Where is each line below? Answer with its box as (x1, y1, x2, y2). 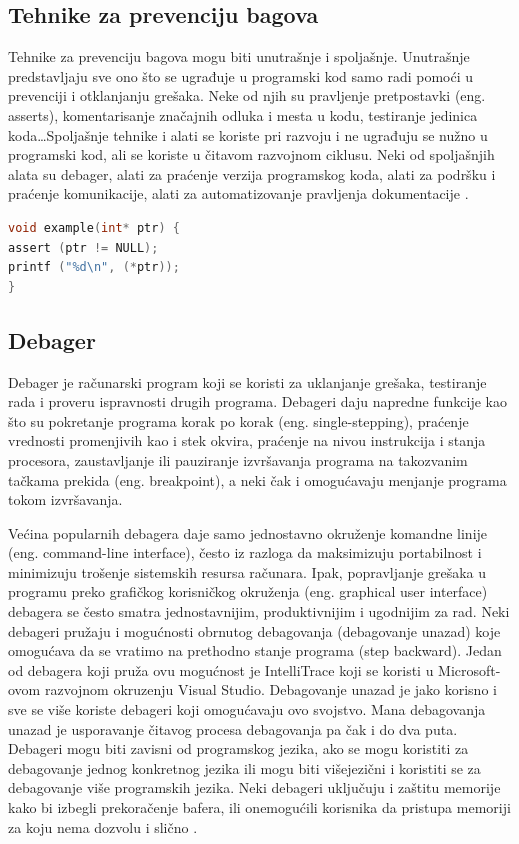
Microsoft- (438, 659, 501, 680)
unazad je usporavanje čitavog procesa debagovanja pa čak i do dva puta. (8, 718, 458, 739)
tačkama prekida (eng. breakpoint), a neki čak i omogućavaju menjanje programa (8, 469, 507, 490)
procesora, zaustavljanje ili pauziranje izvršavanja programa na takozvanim (8, 449, 468, 470)
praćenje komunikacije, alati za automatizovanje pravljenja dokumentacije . (8, 183, 469, 204)
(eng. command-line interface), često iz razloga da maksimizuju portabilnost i (8, 542, 482, 563)
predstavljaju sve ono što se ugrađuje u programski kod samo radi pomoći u (8, 65, 474, 86)
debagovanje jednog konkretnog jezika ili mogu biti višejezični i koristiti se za (8, 757, 481, 778)
